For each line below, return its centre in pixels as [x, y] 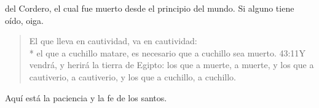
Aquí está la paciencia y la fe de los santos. [86, 97]
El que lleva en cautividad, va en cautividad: [113, 41]
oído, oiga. [25, 20]
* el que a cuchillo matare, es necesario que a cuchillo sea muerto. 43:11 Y [167, 52]
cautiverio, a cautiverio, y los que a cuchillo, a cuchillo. [132, 76]
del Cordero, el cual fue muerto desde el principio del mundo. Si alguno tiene [150, 8]
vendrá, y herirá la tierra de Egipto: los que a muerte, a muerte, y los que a [171, 65]
